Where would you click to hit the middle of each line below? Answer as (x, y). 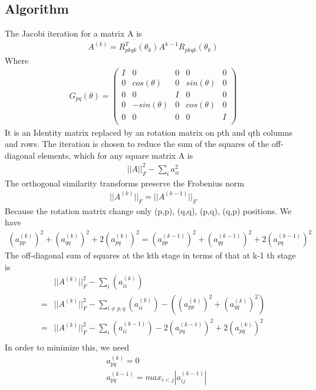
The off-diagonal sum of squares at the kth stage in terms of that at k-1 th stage (150, 255)
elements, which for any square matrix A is (116, 155)
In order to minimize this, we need (67, 347)
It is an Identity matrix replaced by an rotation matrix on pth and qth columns (149, 132)
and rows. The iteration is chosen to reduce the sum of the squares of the (137, 144)
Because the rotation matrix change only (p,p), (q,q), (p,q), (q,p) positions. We (148, 210)
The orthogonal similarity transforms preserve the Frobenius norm (125, 183)
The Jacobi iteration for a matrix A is (73, 33)
